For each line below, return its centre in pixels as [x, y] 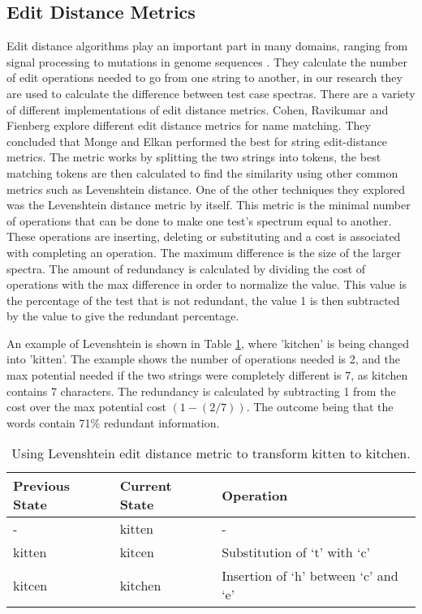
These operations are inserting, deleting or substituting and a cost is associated [204, 236]
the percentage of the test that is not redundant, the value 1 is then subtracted [203, 300]
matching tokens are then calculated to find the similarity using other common [202, 172]
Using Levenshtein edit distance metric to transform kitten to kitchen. [211, 453]
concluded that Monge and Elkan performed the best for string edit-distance [197, 141]
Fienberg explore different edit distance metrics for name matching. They [189, 125]
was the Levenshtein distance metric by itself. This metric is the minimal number [209, 205]
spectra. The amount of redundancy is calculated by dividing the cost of [186, 268]
